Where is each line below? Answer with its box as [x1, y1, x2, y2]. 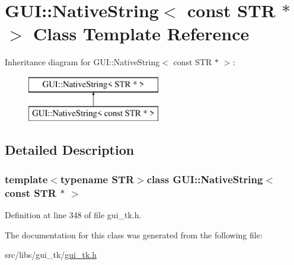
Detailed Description [5, 141, 135, 159]
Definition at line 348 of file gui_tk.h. [5, 209, 142, 221]
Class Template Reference [33, 21, 250, 46]
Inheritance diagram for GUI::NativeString [5, 56, 160, 68]
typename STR [60, 171, 135, 186]
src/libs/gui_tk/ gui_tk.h [5, 248, 97, 261]
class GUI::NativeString [146, 171, 263, 186]
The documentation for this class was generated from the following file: [5, 228, 263, 241]
